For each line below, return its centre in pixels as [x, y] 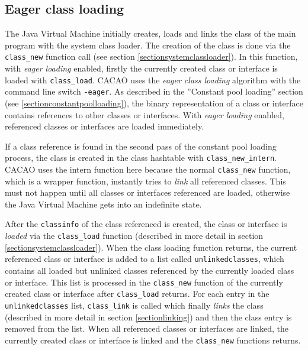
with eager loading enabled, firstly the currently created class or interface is [141, 68]
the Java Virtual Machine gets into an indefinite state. [103, 204]
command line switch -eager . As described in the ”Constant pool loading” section [154, 91]
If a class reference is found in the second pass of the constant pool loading [141, 146]
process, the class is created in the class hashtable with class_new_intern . [141, 158]
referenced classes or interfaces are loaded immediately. [105, 126]
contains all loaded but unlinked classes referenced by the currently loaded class [150, 270]
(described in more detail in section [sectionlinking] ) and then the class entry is [148, 317]
